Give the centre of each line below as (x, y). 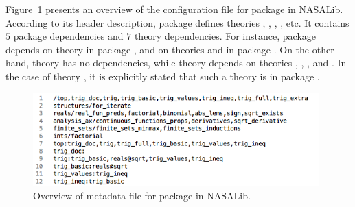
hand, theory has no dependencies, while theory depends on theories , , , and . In (176, 63)
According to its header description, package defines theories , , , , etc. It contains (177, 22)
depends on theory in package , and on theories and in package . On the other (170, 49)
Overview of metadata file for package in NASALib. (142, 196)
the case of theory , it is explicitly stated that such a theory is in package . (163, 76)
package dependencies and (68, 36)
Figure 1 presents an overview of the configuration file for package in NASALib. (174, 9)
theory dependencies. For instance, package (225, 36)
